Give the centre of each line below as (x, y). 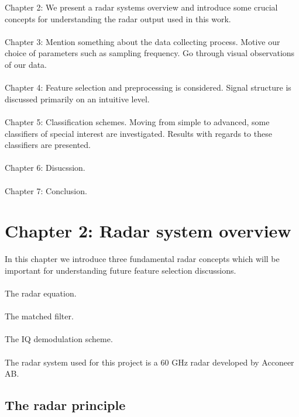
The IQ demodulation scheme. (59, 339)
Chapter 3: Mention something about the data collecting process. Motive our (142, 41)
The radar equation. (41, 293)
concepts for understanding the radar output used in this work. (118, 18)
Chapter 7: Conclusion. (46, 190)
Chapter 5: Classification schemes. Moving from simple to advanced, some (137, 121)
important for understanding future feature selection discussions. (121, 270)
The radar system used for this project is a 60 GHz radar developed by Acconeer (149, 362)
